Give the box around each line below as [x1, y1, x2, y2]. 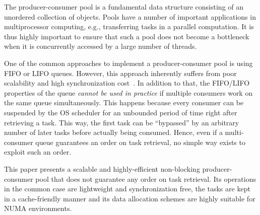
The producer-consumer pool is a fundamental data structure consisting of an [4, 2, 244, 12]
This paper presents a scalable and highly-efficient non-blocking [4, 163, 200, 174]
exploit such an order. [4, 147, 72, 157]
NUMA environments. [4, 203, 72, 213]
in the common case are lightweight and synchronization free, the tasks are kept [4, 183, 250, 194]
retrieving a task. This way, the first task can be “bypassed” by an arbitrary [4, 117, 239, 127]
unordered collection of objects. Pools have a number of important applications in [4, 11, 256, 22]
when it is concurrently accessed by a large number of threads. [4, 41, 197, 51]
